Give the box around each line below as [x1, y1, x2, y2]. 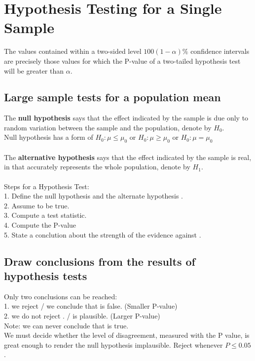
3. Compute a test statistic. [4, 210, 87, 220]
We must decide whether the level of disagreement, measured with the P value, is [4, 330, 250, 340]
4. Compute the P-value [4, 220, 76, 230]
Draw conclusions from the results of [4, 253, 195, 269]
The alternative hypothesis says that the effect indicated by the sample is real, [4, 152, 252, 162]
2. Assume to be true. [4, 200, 70, 210]
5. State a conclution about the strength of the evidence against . [4, 229, 201, 240]
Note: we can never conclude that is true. [4, 320, 129, 330]
